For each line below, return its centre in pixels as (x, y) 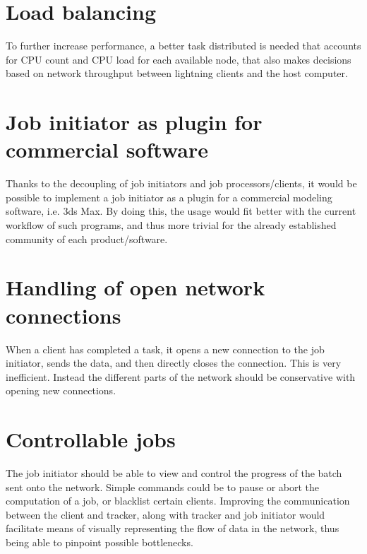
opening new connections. (61, 390)
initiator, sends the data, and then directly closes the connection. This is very (174, 363)
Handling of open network (136, 287)
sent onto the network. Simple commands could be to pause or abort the (163, 487)
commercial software (107, 149)
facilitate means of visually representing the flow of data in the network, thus (173, 528)
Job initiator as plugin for (134, 122)
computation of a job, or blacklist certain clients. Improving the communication (178, 501)
